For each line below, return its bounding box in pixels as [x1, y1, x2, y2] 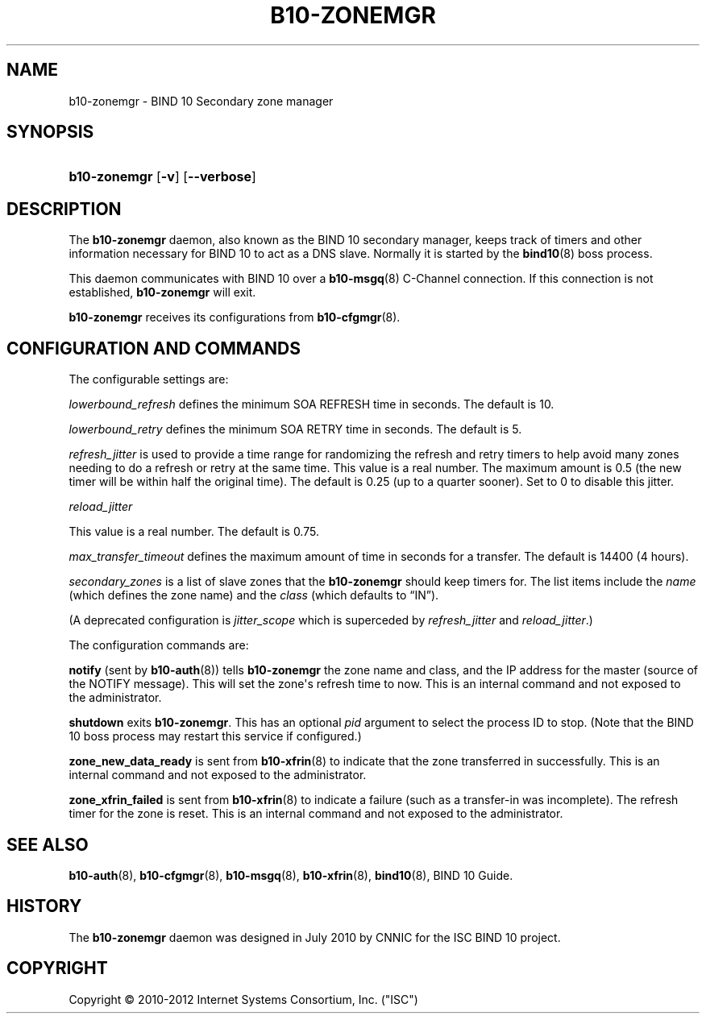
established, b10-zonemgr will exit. [69, 285, 256, 300]
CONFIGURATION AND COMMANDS [6, 338, 301, 359]
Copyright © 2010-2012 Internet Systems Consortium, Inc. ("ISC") [69, 992, 418, 1006]
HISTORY [6, 896, 82, 917]
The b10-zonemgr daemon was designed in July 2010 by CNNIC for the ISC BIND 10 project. [69, 930, 561, 944]
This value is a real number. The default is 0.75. [69, 525, 319, 539]
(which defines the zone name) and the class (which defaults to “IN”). [69, 588, 439, 603]
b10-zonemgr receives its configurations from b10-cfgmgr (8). [69, 310, 401, 325]
